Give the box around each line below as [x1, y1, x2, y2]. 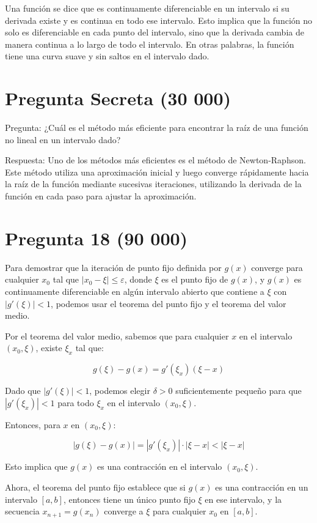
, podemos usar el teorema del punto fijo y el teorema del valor [51, 297, 286, 310]
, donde [124, 273, 152, 286]
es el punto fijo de [161, 273, 228, 286]
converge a [104, 505, 144, 517]
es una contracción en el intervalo [97, 460, 222, 473]
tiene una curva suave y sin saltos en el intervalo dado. [5, 50, 210, 62]
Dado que [5, 384, 41, 397]
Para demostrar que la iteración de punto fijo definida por [5, 261, 222, 273]
